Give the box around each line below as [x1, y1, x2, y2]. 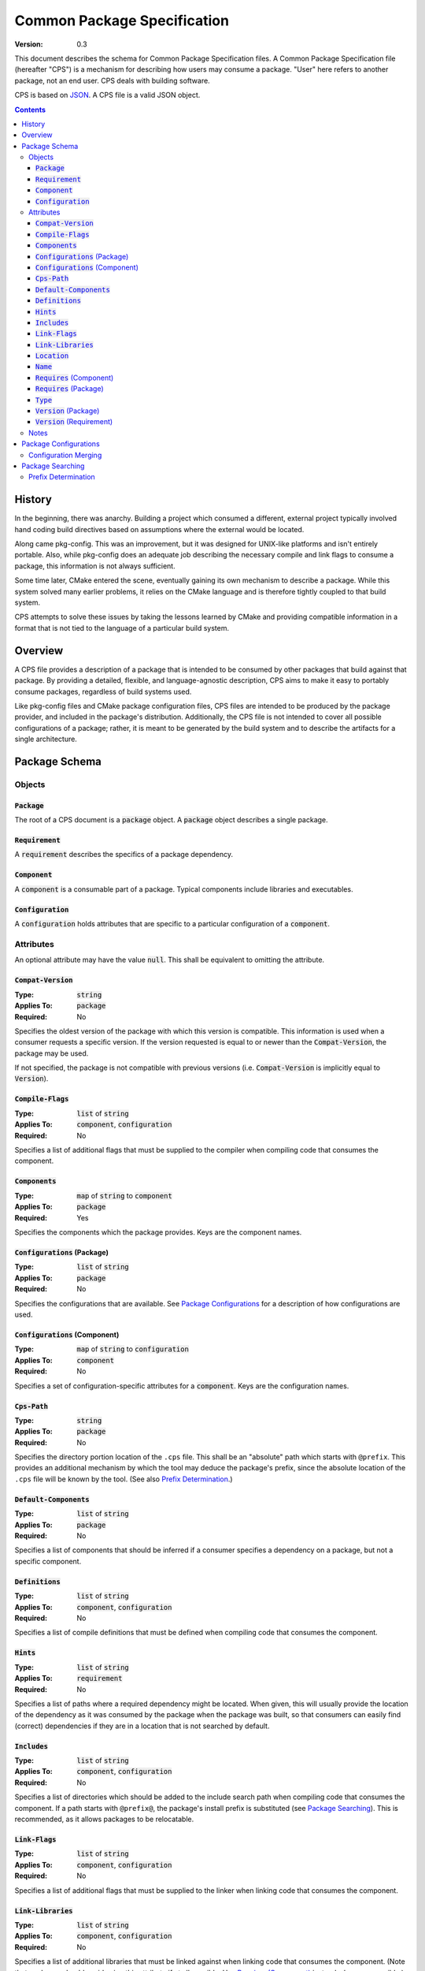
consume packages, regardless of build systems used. [14, 687, 192, 696]
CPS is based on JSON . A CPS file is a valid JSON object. [14, 91, 201, 100]
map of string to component [76, 1190, 172, 1200]
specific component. [14, 1556, 82, 1566]
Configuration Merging [28, 450, 102, 460]
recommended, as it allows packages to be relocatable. [14, 1814, 194, 1824]
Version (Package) [35, 406, 100, 415]
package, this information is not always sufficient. [14, 561, 176, 571]
